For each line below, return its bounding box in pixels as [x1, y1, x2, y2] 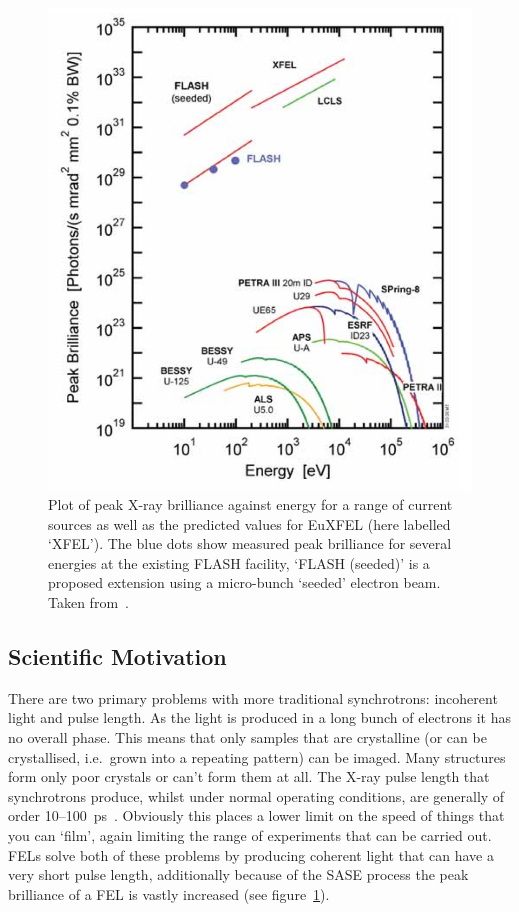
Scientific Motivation [8, 641, 227, 672]
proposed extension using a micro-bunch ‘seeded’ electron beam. [48, 572, 441, 593]
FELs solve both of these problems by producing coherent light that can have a [8, 844, 494, 865]
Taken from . [48, 592, 129, 613]
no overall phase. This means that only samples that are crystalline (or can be [8, 727, 487, 748]
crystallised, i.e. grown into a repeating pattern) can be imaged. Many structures [8, 746, 506, 767]
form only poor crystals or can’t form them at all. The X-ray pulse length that [8, 766, 490, 787]
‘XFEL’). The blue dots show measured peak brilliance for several [48, 533, 452, 554]
